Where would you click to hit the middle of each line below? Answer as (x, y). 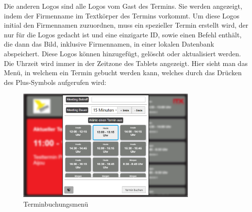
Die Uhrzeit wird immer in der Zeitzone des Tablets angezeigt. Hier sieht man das (126, 63)
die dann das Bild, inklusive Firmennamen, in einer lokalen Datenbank (109, 44)
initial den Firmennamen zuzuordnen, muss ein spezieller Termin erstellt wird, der (126, 25)
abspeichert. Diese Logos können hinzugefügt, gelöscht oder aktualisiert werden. (123, 53)
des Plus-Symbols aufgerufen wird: (55, 82)
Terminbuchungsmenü (56, 204)
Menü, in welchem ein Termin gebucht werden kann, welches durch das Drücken (123, 73)
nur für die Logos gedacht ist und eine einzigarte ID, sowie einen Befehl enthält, (123, 34)
